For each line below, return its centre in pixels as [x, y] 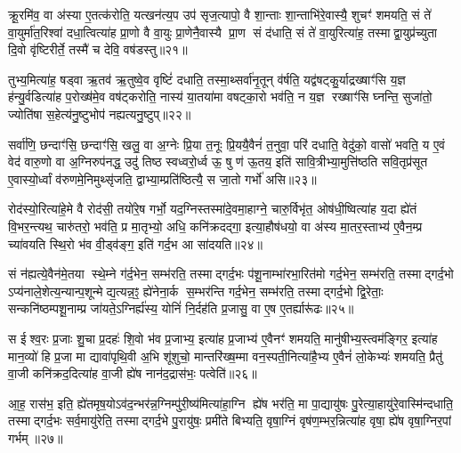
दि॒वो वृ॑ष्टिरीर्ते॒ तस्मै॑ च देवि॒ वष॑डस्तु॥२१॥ [98, 49]
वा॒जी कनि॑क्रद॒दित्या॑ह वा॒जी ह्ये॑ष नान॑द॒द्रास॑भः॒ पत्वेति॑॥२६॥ [133, 373]
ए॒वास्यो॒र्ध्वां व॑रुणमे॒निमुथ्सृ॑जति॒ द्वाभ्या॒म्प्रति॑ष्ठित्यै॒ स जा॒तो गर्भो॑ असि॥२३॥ [162, 178]
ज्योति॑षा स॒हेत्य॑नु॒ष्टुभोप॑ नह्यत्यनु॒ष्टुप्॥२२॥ [100, 113]
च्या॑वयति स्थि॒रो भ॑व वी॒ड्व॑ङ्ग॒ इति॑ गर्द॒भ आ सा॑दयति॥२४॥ [136, 243]
